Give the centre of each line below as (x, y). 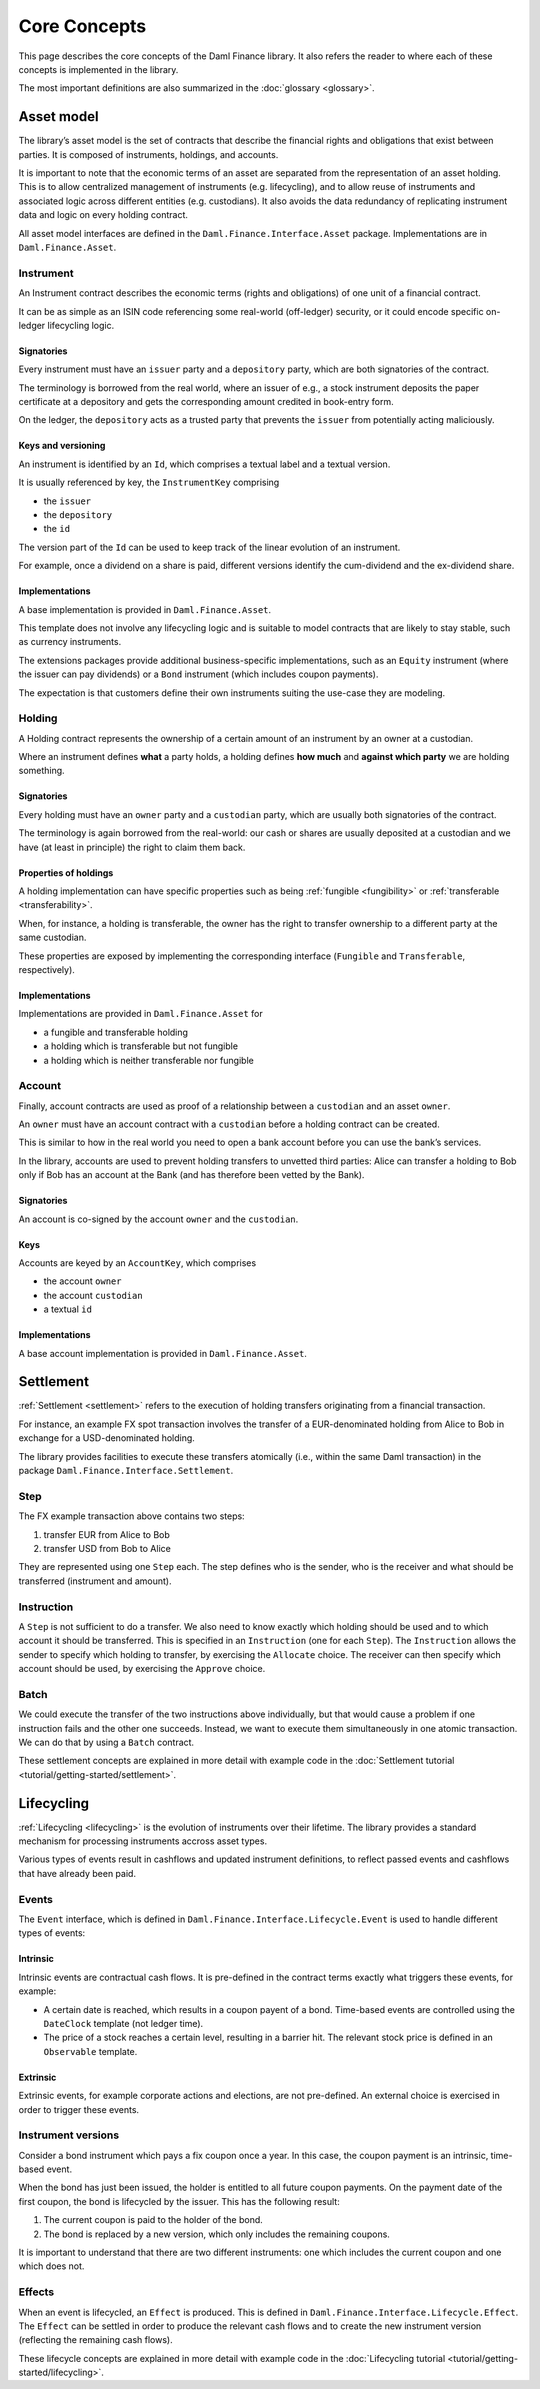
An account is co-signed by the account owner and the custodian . (158, 1219)
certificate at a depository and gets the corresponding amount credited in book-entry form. (206, 402)
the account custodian (93, 1295)
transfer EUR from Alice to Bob (106, 1534)
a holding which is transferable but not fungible (141, 1046)
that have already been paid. (77, 1873)
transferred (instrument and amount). (95, 1581)
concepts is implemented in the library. (98, 69)
